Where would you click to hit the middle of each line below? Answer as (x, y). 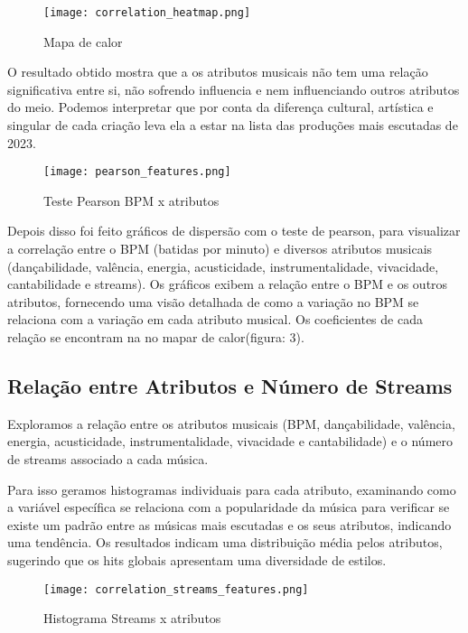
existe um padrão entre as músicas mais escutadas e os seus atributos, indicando (229, 524)
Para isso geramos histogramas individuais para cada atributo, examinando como (232, 489)
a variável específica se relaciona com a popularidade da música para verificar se (229, 507)
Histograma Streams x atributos (132, 618)
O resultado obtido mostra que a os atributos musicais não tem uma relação (218, 72)
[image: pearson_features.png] (137, 172)
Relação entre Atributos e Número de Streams (230, 386)
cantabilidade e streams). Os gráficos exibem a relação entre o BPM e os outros (228, 284)
